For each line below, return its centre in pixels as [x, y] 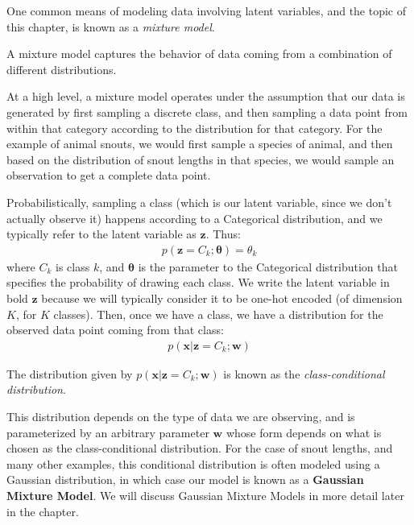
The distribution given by [70, 373]
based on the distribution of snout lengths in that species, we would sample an [201, 159]
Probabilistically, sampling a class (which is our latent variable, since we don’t [199, 202]
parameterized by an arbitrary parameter [108, 432]
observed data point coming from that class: [115, 330]
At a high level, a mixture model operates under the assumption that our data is [206, 96]
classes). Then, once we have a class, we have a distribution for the [218, 314]
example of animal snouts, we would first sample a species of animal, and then [200, 144]
